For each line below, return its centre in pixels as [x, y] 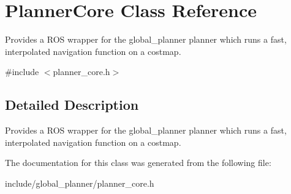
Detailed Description [72, 105]
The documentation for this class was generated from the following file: [138, 163]
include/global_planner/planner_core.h [80, 183]
